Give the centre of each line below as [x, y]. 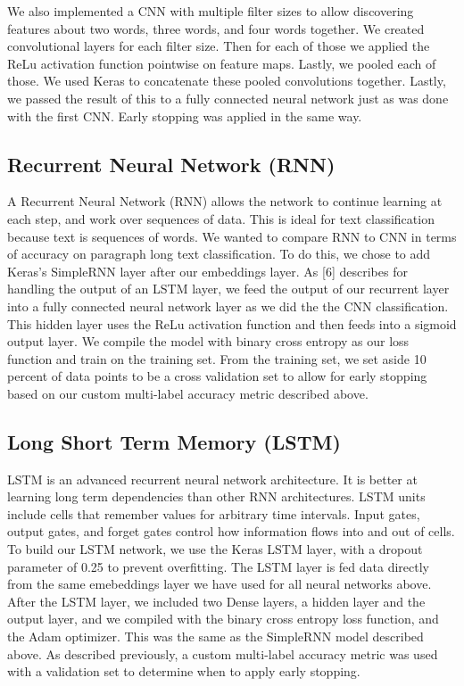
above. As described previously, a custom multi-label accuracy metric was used [223, 653]
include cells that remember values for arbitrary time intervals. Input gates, [214, 513]
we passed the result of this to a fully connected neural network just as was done [228, 98]
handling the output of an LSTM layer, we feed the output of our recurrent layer [228, 289]
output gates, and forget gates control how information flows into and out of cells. [231, 531]
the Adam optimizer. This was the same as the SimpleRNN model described [215, 636]
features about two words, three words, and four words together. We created [216, 28]
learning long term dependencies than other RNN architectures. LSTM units [216, 496]
